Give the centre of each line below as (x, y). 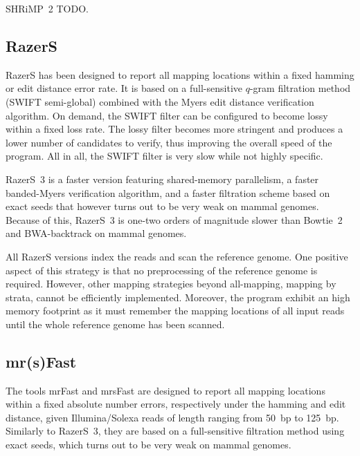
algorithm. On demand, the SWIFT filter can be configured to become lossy (167, 115)
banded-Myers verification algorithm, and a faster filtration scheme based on (168, 192)
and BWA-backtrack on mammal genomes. (96, 233)
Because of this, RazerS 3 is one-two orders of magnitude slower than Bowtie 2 (174, 219)
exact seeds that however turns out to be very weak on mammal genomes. (162, 206)
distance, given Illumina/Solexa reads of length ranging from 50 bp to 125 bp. (172, 417)
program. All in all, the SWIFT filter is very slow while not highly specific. (164, 156)
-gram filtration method (300, 88)
